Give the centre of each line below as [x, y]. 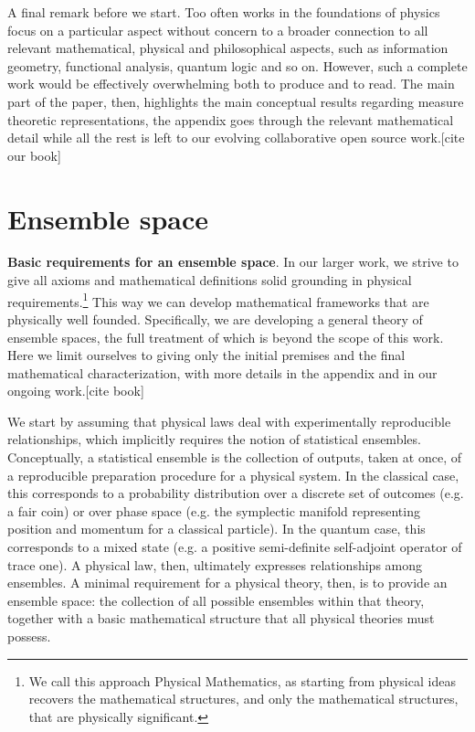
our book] [34, 155]
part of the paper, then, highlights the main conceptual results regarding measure [236, 101]
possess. [29, 636]
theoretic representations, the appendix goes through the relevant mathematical [231, 119]
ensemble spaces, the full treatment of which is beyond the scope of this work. [226, 337]
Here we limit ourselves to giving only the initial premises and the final [206, 355]
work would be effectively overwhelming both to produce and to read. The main [231, 84]
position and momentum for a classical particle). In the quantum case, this [216, 529]
